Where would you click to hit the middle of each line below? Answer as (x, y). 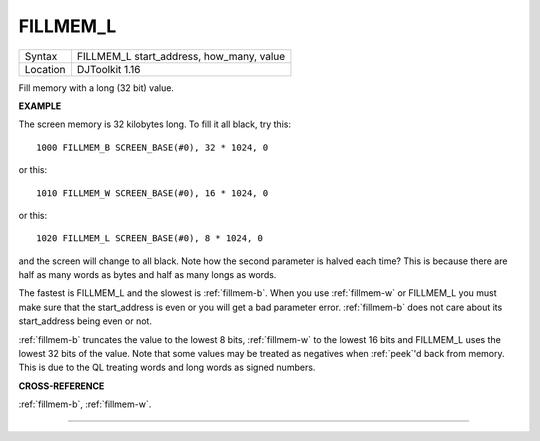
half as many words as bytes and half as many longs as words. (147, 275)
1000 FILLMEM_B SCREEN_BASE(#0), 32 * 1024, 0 (152, 147)
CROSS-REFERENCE (61, 386)
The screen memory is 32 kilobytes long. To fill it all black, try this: (155, 124)
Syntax (41, 56)
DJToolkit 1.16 (108, 69)
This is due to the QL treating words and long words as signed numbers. (167, 367)
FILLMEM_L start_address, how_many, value (181, 56)
